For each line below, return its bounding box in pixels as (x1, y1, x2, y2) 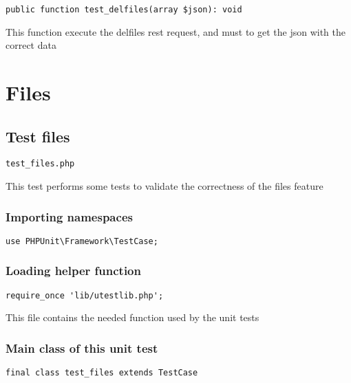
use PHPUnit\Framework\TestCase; (6, 236, 158, 246)
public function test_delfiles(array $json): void (6, 5, 242, 14)
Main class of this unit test (6, 339, 158, 356)
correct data (6, 38, 56, 52)
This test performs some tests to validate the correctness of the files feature (6, 179, 323, 193)
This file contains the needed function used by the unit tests (6, 310, 259, 325)
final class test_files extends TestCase (6, 368, 198, 378)
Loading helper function (6, 262, 141, 279)
